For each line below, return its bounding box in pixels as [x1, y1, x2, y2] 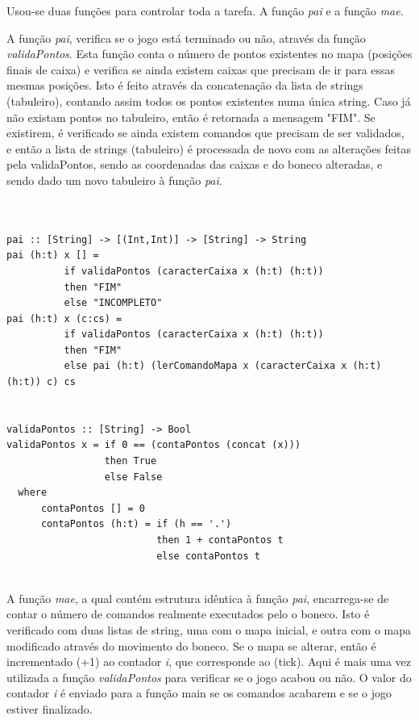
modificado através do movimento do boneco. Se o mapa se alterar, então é [6, 637, 376, 654]
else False [104, 471, 163, 483]
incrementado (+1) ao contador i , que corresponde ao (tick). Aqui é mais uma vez [6, 653, 411, 670]
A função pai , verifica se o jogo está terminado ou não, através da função [6, 29, 366, 46]
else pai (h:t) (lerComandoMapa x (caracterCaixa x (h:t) [64, 360, 382, 372]
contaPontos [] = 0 [40, 502, 145, 514]
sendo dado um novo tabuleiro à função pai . [6, 171, 222, 188]
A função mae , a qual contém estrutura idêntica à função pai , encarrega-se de [6, 589, 389, 606]
